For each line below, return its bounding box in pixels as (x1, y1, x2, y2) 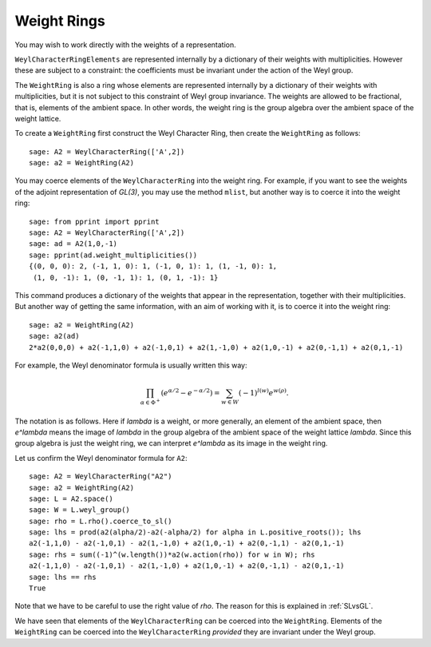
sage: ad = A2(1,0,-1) (29, 240, 118, 248)
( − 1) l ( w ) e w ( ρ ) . (238, 387, 289, 397)
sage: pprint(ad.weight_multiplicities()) (29, 250, 198, 260)
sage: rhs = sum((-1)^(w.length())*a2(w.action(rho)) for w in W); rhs (29, 550, 315, 559)
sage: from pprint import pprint (29, 216, 160, 226)
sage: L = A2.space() (29, 494, 113, 503)
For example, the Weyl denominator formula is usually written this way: (14, 360, 247, 370)
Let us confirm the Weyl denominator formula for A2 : (14, 453, 188, 462)
